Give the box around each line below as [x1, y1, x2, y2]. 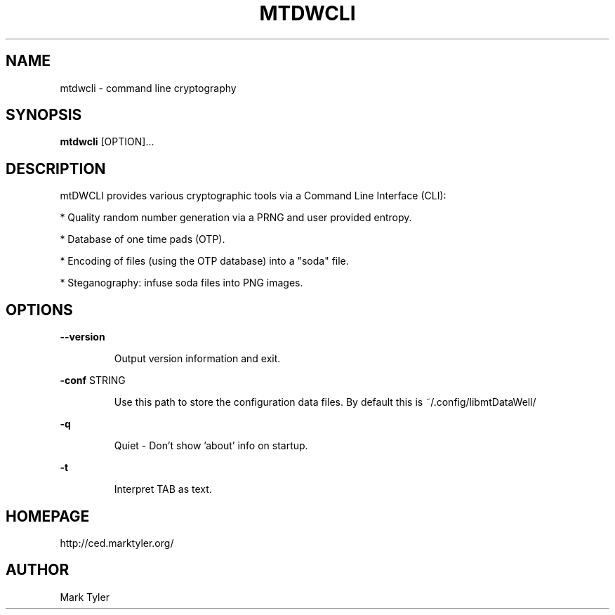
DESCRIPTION [6, 159, 106, 178]
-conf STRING [60, 374, 126, 387]
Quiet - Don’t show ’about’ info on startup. [114, 439, 308, 452]
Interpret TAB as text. [114, 483, 212, 496]
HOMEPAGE [6, 507, 90, 525]
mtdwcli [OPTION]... [60, 135, 154, 148]
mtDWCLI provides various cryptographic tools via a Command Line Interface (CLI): [60, 190, 447, 202]
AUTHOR [6, 561, 70, 579]
